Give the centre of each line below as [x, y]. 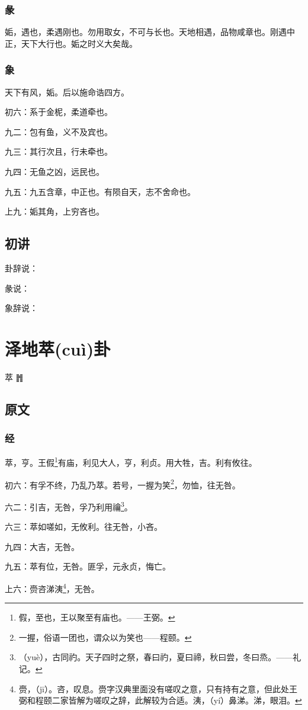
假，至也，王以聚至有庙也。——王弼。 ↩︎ [97, 617]
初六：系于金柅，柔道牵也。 [59, 112]
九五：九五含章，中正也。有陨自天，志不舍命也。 [100, 191]
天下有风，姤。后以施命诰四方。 [67, 92]
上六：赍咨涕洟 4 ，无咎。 [52, 588]
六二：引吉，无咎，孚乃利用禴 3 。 [69, 506]
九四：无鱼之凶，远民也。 [54, 171]
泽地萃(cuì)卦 [58, 348]
